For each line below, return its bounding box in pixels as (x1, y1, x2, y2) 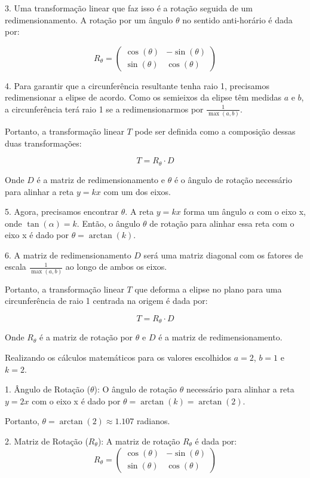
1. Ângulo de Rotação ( (5, 383, 90, 395)
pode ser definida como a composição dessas (134, 125, 296, 138)
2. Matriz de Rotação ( (5, 435, 88, 447)
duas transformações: (5, 136, 82, 149)
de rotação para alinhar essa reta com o (149, 217, 294, 229)
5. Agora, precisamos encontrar (5, 205, 119, 218)
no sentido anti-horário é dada (182, 13, 293, 26)
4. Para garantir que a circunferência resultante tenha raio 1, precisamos (5, 79, 269, 92)
